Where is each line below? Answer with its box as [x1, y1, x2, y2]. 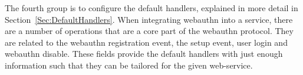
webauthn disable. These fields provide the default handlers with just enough [5, 47, 283, 60]
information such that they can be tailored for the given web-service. [5, 59, 253, 71]
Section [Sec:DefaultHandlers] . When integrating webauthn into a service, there [5, 13, 293, 25]
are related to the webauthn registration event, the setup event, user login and [5, 36, 288, 48]
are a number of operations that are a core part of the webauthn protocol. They [5, 25, 294, 37]
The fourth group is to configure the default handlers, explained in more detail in [5, 2, 298, 13]
